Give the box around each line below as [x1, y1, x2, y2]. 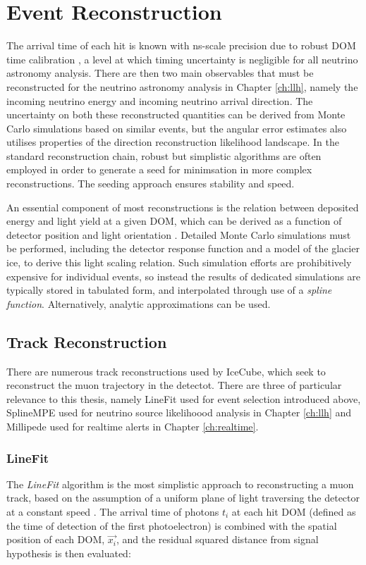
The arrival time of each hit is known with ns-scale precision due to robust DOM [6, 38, 356, 53]
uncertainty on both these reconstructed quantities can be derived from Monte [6, 107, 346, 122]
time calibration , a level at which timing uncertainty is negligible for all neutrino [6, 51, 358, 66]
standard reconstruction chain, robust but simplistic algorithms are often [6, 148, 322, 163]
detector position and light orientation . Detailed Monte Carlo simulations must [6, 227, 351, 242]
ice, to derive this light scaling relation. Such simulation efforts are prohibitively [6, 255, 352, 270]
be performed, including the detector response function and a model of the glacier [6, 241, 360, 256]
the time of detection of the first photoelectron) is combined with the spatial [6, 518, 337, 533]
